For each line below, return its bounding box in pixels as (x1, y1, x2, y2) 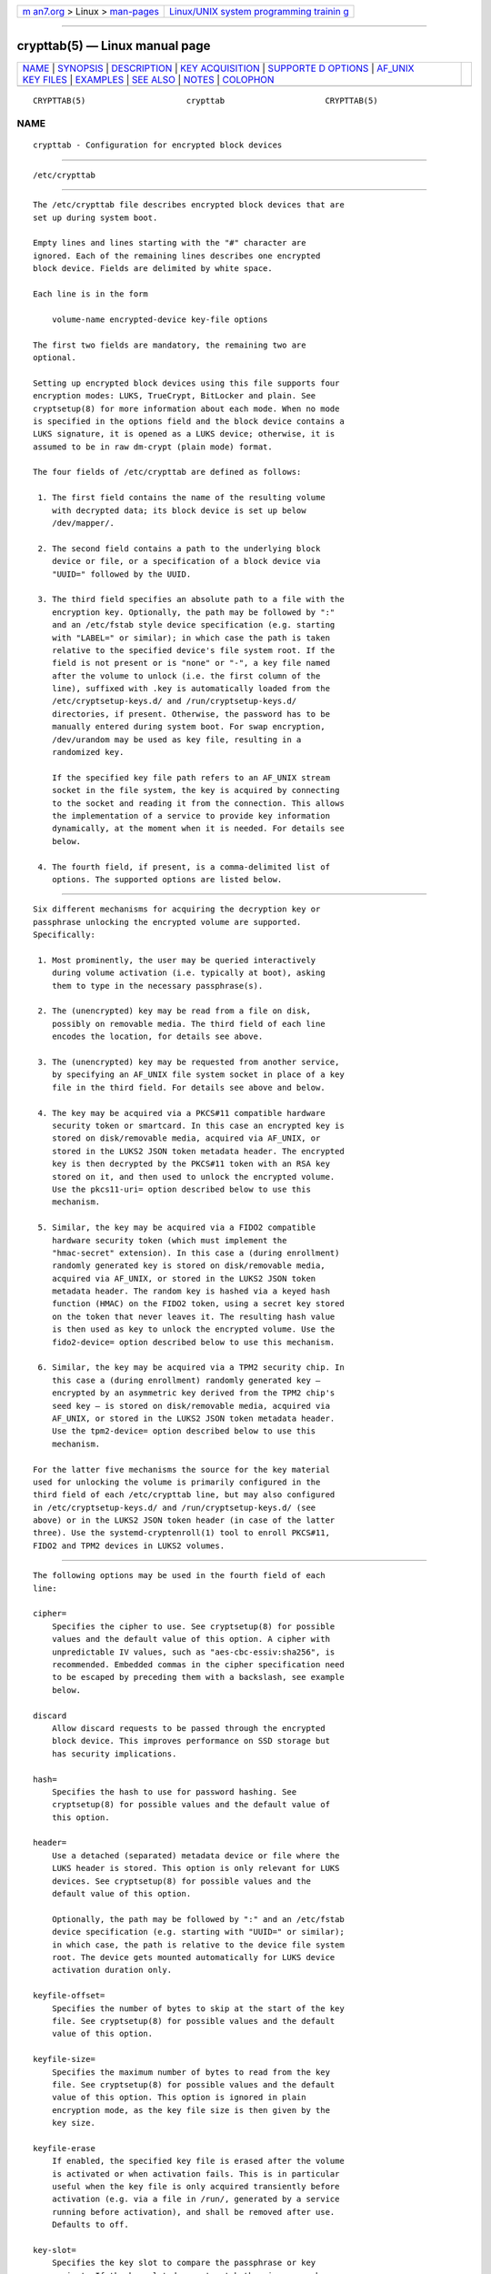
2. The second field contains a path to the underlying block (37, 543, 321, 554)
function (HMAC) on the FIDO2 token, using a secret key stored (51, 1299, 345, 1309)
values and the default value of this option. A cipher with (51, 1634, 331, 1645)
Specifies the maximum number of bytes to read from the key (51, 2067, 331, 2078)
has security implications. (51, 1748, 177, 1759)
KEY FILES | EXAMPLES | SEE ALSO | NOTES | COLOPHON (22, 73, 275, 86)
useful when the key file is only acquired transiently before (51, 2181, 340, 2192)
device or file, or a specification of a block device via (51, 556, 321, 567)
